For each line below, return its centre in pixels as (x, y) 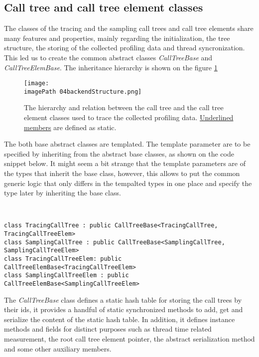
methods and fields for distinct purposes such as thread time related (108, 329)
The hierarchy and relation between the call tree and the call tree (124, 107)
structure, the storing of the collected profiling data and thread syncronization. (125, 48)
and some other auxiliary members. (58, 348)
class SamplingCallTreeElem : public (66, 275)
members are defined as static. (70, 127)
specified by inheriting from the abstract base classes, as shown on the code (119, 153)
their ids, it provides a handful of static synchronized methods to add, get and (124, 309)
